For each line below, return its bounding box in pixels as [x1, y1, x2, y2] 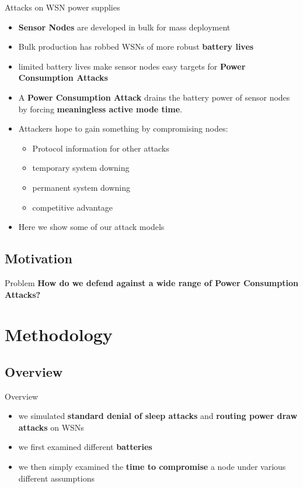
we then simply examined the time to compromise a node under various [18, 460, 286, 473]
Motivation [5, 249, 72, 267]
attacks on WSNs [18, 421, 84, 433]
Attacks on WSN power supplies [5, 1, 120, 13]
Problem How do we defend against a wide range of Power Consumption [5, 276, 298, 288]
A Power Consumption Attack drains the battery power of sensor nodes [18, 91, 290, 103]
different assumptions [18, 472, 95, 484]
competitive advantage [32, 201, 113, 213]
